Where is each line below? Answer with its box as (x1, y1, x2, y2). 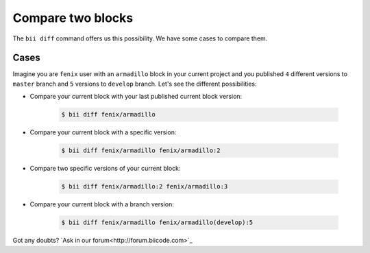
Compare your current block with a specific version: (29, 128, 177, 136)
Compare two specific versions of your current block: (29, 165, 181, 173)
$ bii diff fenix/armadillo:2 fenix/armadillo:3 (61, 182, 228, 191)
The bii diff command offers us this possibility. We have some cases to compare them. (12, 34, 268, 43)
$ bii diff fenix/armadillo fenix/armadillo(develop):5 (61, 219, 254, 226)
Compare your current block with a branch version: (29, 200, 174, 208)
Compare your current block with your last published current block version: (29, 93, 243, 101)
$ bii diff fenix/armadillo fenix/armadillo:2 (61, 147, 221, 154)
